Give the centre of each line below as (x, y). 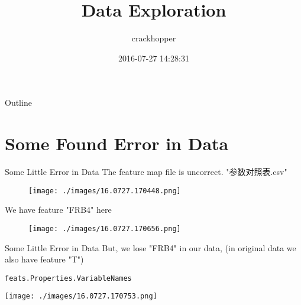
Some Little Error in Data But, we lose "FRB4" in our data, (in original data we (150, 247)
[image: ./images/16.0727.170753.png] (81, 296)
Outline (18, 103)
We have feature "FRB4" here (58, 210)
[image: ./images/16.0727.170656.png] (105, 228)
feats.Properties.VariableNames (68, 278)
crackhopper (154, 38)
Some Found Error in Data (117, 143)
